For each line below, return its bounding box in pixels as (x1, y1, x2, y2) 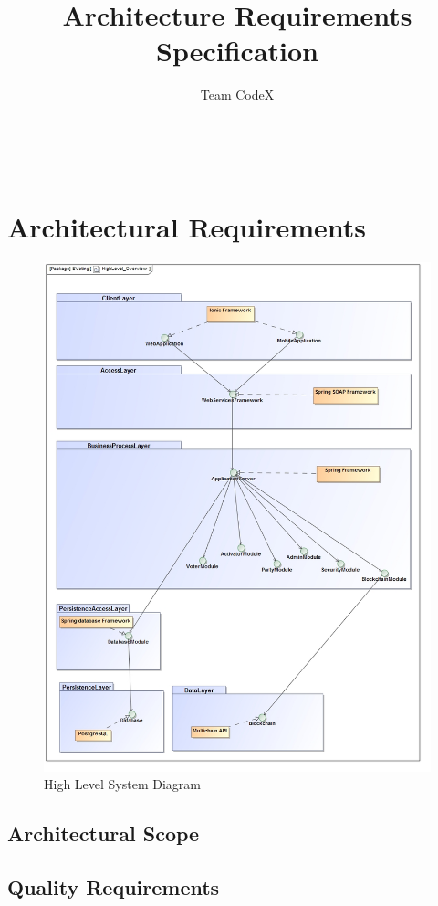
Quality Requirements (7, 873, 220, 901)
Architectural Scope (7, 819, 200, 848)
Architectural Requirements (7, 207, 366, 245)
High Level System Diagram (44, 774, 201, 794)
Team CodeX (200, 85, 275, 104)
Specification (156, 32, 318, 69)
